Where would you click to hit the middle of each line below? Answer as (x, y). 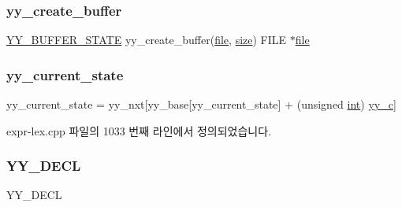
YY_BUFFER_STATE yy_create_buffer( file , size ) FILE (147, 40)
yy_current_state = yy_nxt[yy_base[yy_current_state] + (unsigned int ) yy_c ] (201, 104)
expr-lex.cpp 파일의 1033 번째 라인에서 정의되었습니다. (139, 130)
